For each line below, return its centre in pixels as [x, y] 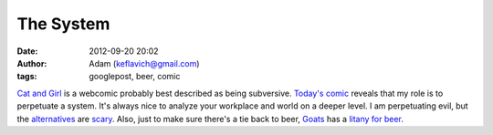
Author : [32, 63]
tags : [27, 77]
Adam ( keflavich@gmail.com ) [144, 63]
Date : [27, 51]
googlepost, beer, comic [135, 77]
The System [63, 24]
